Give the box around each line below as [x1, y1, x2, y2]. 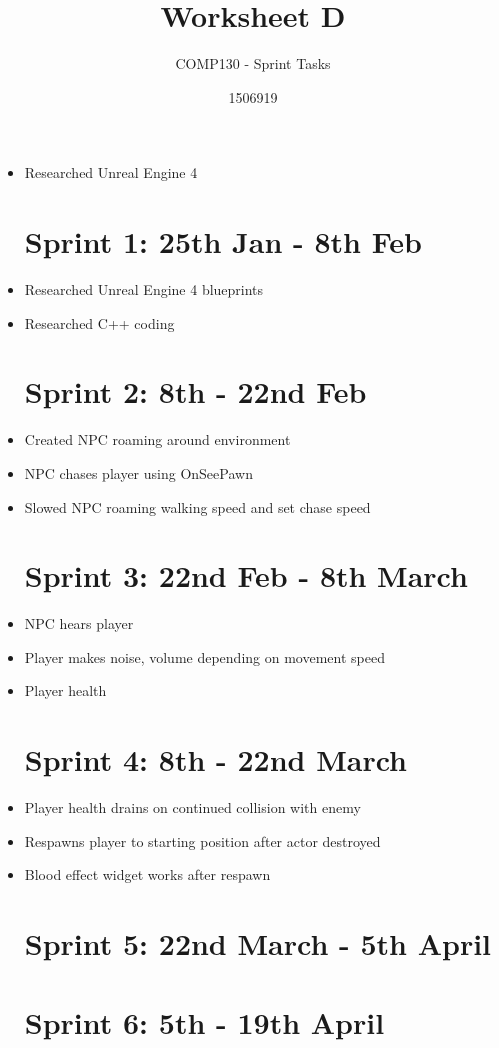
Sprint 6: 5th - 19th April [24, 1001, 385, 1042]
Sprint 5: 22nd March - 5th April [24, 923, 492, 964]
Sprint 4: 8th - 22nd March [24, 739, 407, 780]
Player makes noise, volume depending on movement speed [24, 646, 385, 667]
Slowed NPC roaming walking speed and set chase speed [24, 496, 371, 517]
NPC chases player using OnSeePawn [24, 462, 253, 483]
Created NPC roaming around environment [24, 429, 291, 450]
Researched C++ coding [24, 312, 175, 333]
